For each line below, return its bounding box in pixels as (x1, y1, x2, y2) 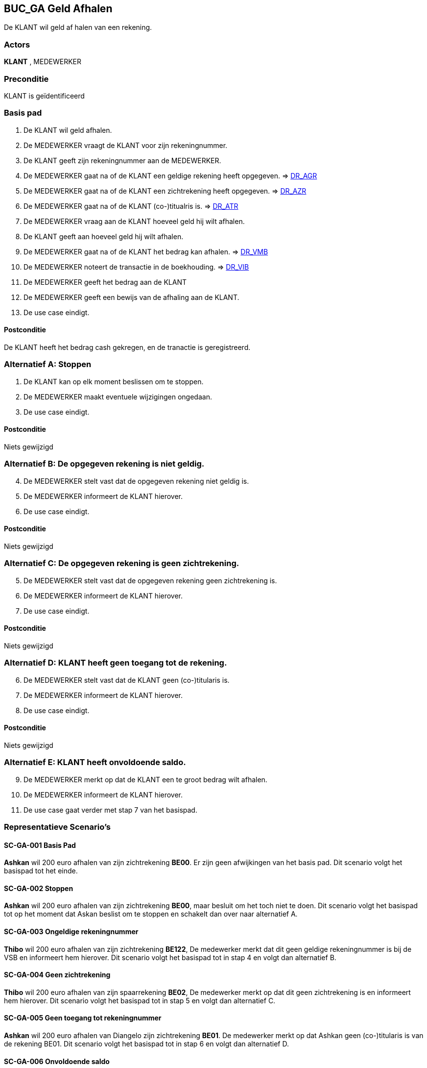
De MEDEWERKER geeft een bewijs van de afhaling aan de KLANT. (24, 293, 239, 301)
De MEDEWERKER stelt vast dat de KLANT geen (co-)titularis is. (24, 675, 230, 684)
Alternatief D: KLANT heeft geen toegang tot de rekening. (4, 658, 227, 668)
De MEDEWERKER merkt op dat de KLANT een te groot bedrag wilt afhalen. (24, 775, 267, 784)
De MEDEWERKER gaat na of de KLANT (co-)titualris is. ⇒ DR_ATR (24, 201, 238, 210)
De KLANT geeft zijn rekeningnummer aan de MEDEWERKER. (24, 156, 221, 165)
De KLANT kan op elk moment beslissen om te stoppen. (24, 377, 204, 386)
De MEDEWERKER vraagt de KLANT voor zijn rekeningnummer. (24, 141, 228, 149)
